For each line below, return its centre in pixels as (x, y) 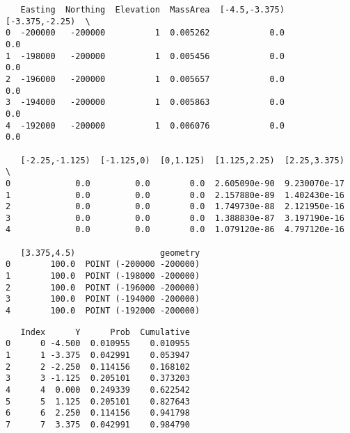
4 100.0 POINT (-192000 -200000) (103, 311)
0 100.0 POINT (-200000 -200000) (103, 264)
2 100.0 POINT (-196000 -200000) (103, 287)
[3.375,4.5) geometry (110, 253)
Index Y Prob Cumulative (105, 332)
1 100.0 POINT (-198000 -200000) (103, 276)
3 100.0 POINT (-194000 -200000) (103, 299)
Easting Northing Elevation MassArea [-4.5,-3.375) (152, 10)
